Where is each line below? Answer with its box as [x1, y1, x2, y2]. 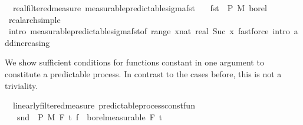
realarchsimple [8, 13, 61, 25]
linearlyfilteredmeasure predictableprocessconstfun [12, 99, 195, 111]
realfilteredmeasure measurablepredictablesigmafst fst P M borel [12, 2, 267, 14]
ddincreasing [5, 36, 50, 48]
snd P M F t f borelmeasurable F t [17, 110, 163, 123]
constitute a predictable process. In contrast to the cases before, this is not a [5, 67, 282, 80]
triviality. [5, 79, 38, 91]
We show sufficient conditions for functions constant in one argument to [5, 56, 264, 68]
